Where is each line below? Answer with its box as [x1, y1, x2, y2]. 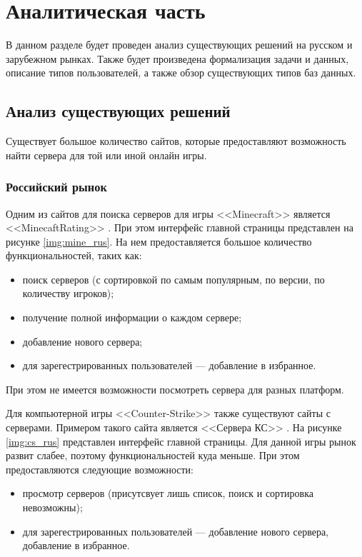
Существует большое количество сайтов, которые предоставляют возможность [6, 134, 346, 149]
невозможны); [22, 500, 83, 515]
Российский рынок [6, 178, 107, 196]
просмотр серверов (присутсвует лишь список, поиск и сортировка [22, 486, 313, 501]
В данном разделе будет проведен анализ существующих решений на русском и [6, 37, 353, 52]
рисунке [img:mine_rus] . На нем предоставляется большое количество [6, 234, 312, 249]
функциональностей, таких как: [6, 248, 142, 263]
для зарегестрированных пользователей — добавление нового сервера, [22, 523, 328, 538]
